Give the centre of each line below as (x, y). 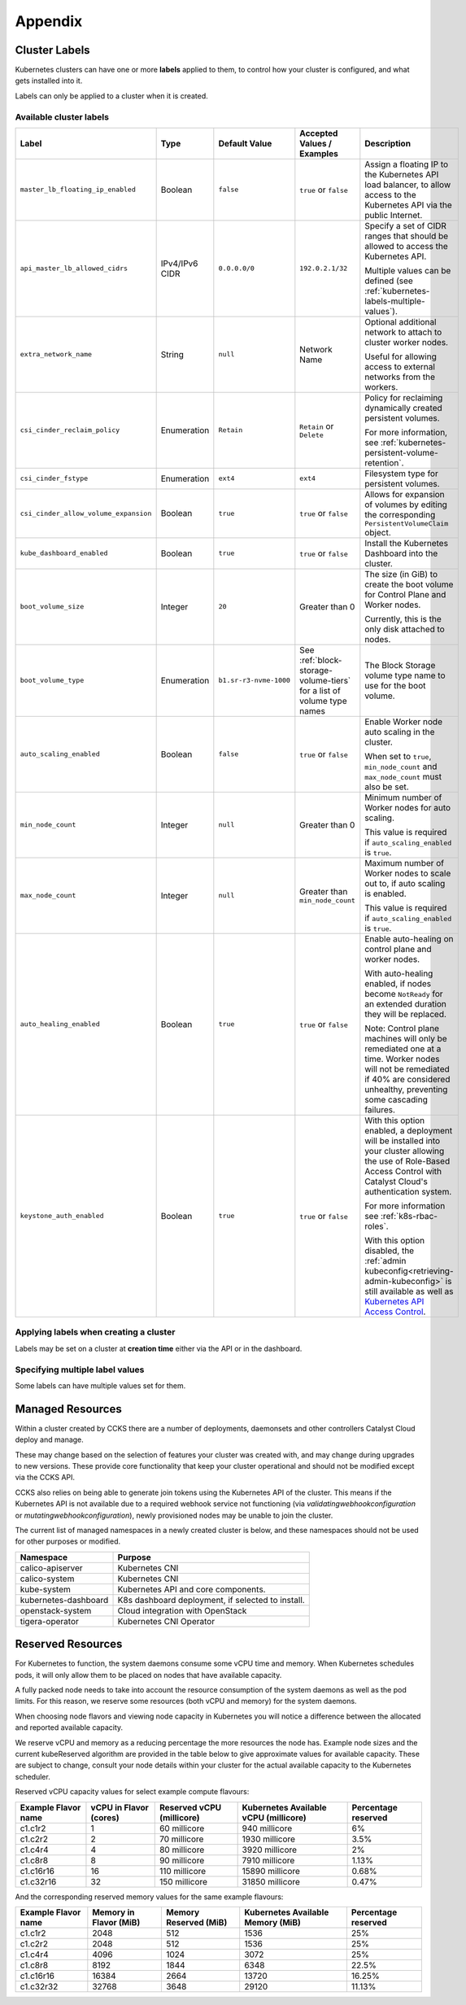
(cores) (105, 1817)
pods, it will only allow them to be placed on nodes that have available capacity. (148, 1675)
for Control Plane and (405, 594)
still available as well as (409, 1291)
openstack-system (56, 1610)
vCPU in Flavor (120, 1807)
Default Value (245, 143)
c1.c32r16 (38, 1881)
